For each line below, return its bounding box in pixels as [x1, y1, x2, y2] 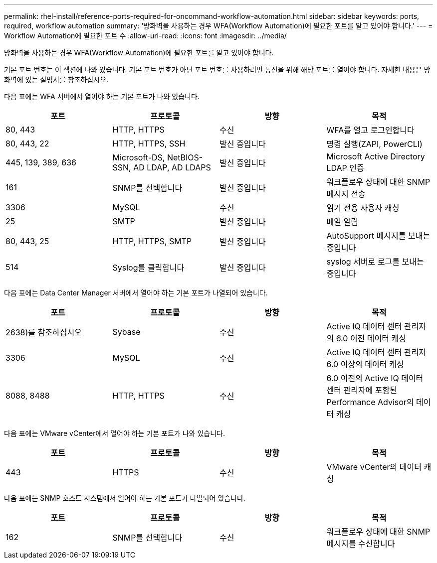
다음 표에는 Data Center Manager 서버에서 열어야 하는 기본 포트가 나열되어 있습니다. [4, 288, 268, 297]
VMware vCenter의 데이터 [326, 462, 422, 472]
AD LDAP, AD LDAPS [133, 162, 211, 172]
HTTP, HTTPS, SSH [112, 139, 186, 148]
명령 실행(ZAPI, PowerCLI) [326, 139, 423, 149]
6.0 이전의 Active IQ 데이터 [326, 373, 424, 383]
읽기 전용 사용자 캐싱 [326, 203, 400, 213]
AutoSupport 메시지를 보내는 [326, 231, 431, 241]
